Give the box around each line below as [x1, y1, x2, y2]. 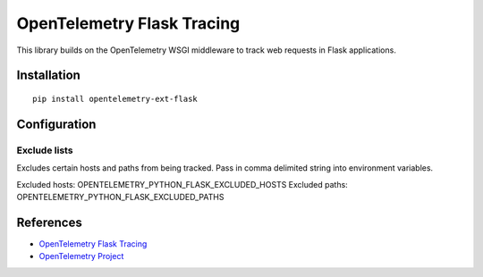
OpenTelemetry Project [38, 251, 124, 262]
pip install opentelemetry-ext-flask [32, 94, 199, 104]
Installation [16, 68, 80, 83]
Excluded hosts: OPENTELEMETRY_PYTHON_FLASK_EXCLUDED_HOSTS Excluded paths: [16, 179, 348, 189]
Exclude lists [16, 144, 73, 156]
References [16, 214, 82, 230]
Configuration [16, 116, 97, 131]
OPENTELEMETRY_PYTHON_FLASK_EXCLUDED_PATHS [16, 191, 225, 202]
